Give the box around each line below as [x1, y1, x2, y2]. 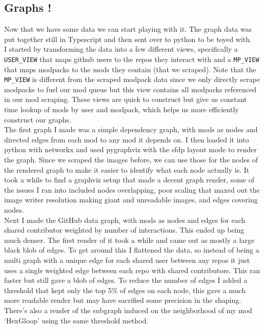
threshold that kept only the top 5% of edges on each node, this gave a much [4, 284, 246, 295]
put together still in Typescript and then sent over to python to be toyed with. [4, 33, 252, 44]
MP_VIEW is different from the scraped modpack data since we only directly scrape [4, 74, 260, 85]
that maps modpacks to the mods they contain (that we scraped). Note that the [4, 64, 256, 74]
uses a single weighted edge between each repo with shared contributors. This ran [4, 264, 260, 275]
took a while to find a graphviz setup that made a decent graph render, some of [4, 174, 254, 185]
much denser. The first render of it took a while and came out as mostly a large [4, 234, 255, 245]
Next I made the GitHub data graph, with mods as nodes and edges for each [4, 214, 246, 225]
